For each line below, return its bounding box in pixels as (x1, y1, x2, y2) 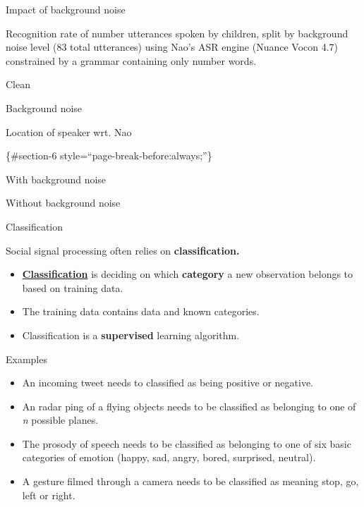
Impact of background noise (6, 2, 126, 16)
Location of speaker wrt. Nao (6, 124, 132, 139)
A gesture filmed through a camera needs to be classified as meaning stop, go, (22, 474, 359, 489)
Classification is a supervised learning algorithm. (22, 327, 240, 342)
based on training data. (22, 280, 123, 295)
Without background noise (6, 195, 121, 210)
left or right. (22, 487, 75, 502)
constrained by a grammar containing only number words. (6, 53, 257, 68)
